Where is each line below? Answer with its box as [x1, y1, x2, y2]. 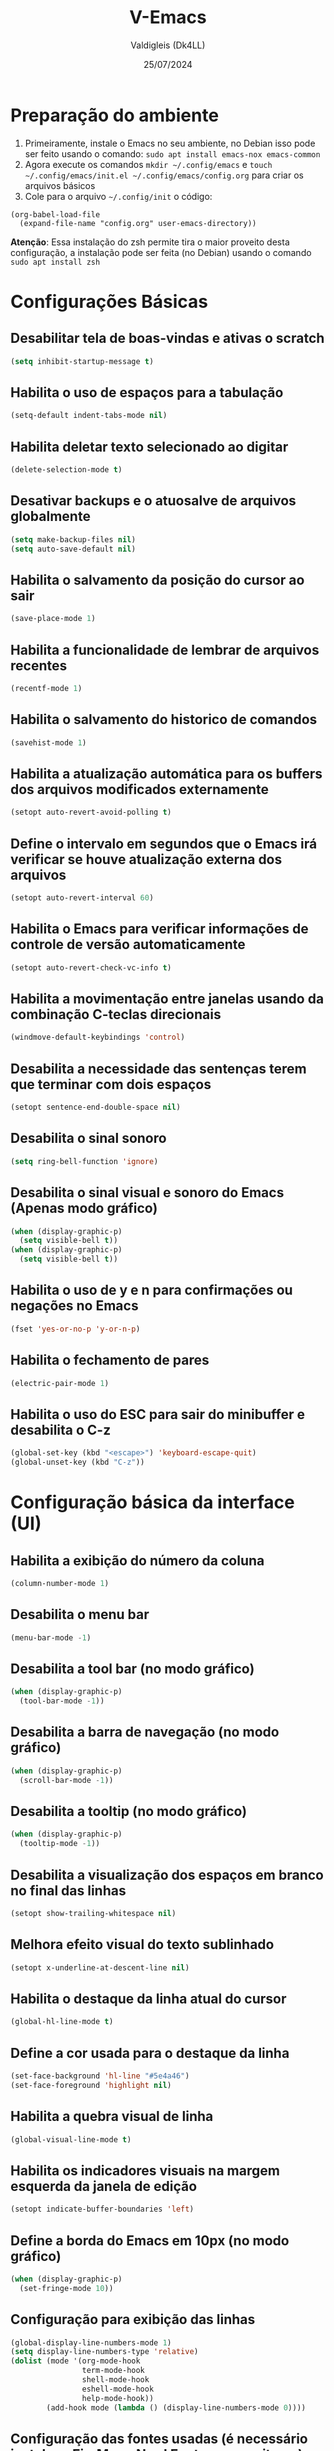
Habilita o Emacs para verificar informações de [10, 921, 309, 938]
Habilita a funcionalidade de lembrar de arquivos [10, 641, 320, 658]
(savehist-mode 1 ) [10, 737, 87, 748]
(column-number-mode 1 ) [10, 1578, 110, 1588]
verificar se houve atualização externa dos [10, 851, 283, 868]
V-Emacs [129, 6, 207, 29]
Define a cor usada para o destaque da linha [10, 2044, 290, 2061]
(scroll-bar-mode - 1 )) [19, 1775, 114, 1785]
